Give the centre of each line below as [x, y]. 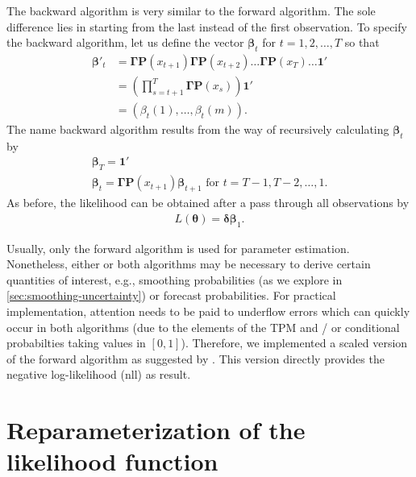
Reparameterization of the [156, 430]
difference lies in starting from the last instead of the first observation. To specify [207, 26]
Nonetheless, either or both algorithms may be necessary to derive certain [189, 264]
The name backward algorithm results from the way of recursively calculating [198, 129]
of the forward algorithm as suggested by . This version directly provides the [196, 358]
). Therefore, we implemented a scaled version [294, 343]
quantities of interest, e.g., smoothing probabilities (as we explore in [175, 279]
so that [362, 42]
